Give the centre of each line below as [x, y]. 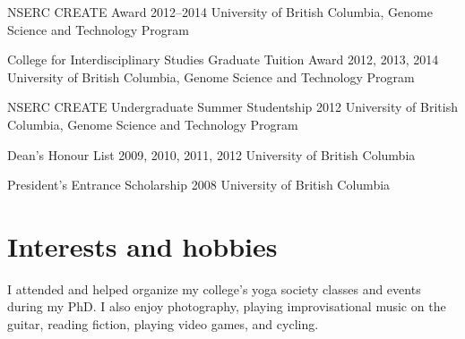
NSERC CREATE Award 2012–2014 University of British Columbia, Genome [220, 12]
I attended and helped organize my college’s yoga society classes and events [214, 288]
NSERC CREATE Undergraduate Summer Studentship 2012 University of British [232, 107]
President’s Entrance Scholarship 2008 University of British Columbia [199, 185]
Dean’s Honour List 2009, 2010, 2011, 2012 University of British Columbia [211, 154]
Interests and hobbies [142, 246]
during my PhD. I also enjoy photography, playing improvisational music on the [227, 306]
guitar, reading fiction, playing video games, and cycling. [163, 324]
